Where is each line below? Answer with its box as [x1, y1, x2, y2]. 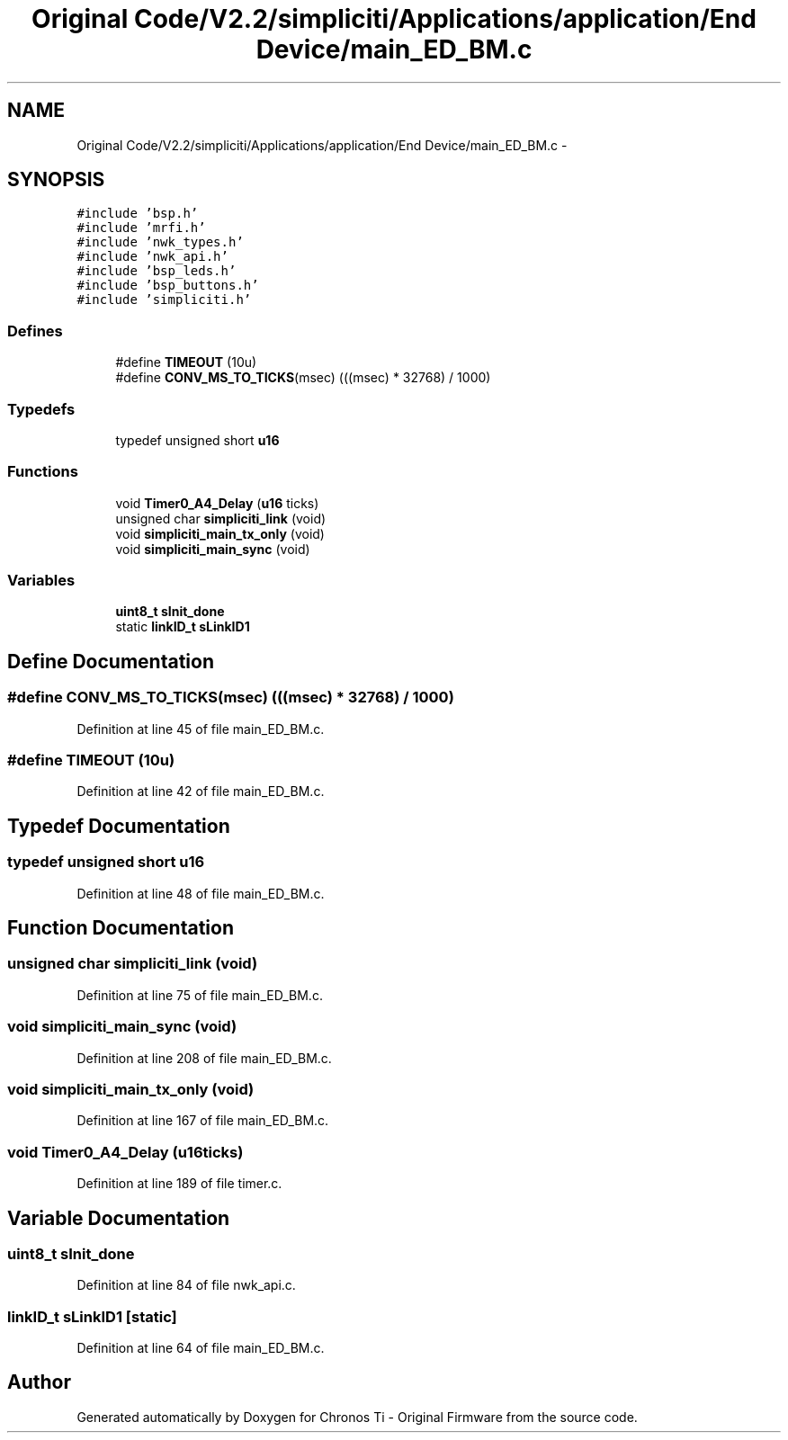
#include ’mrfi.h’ [76, 220, 206, 236]
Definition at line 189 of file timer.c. [76, 1176, 282, 1192]
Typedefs [7, 399, 76, 418]
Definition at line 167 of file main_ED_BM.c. [76, 1113, 329, 1129]
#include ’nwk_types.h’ [76, 235, 244, 250]
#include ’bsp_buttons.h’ [76, 278, 259, 293]
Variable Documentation [7, 1206, 230, 1230]
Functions [7, 462, 78, 481]
